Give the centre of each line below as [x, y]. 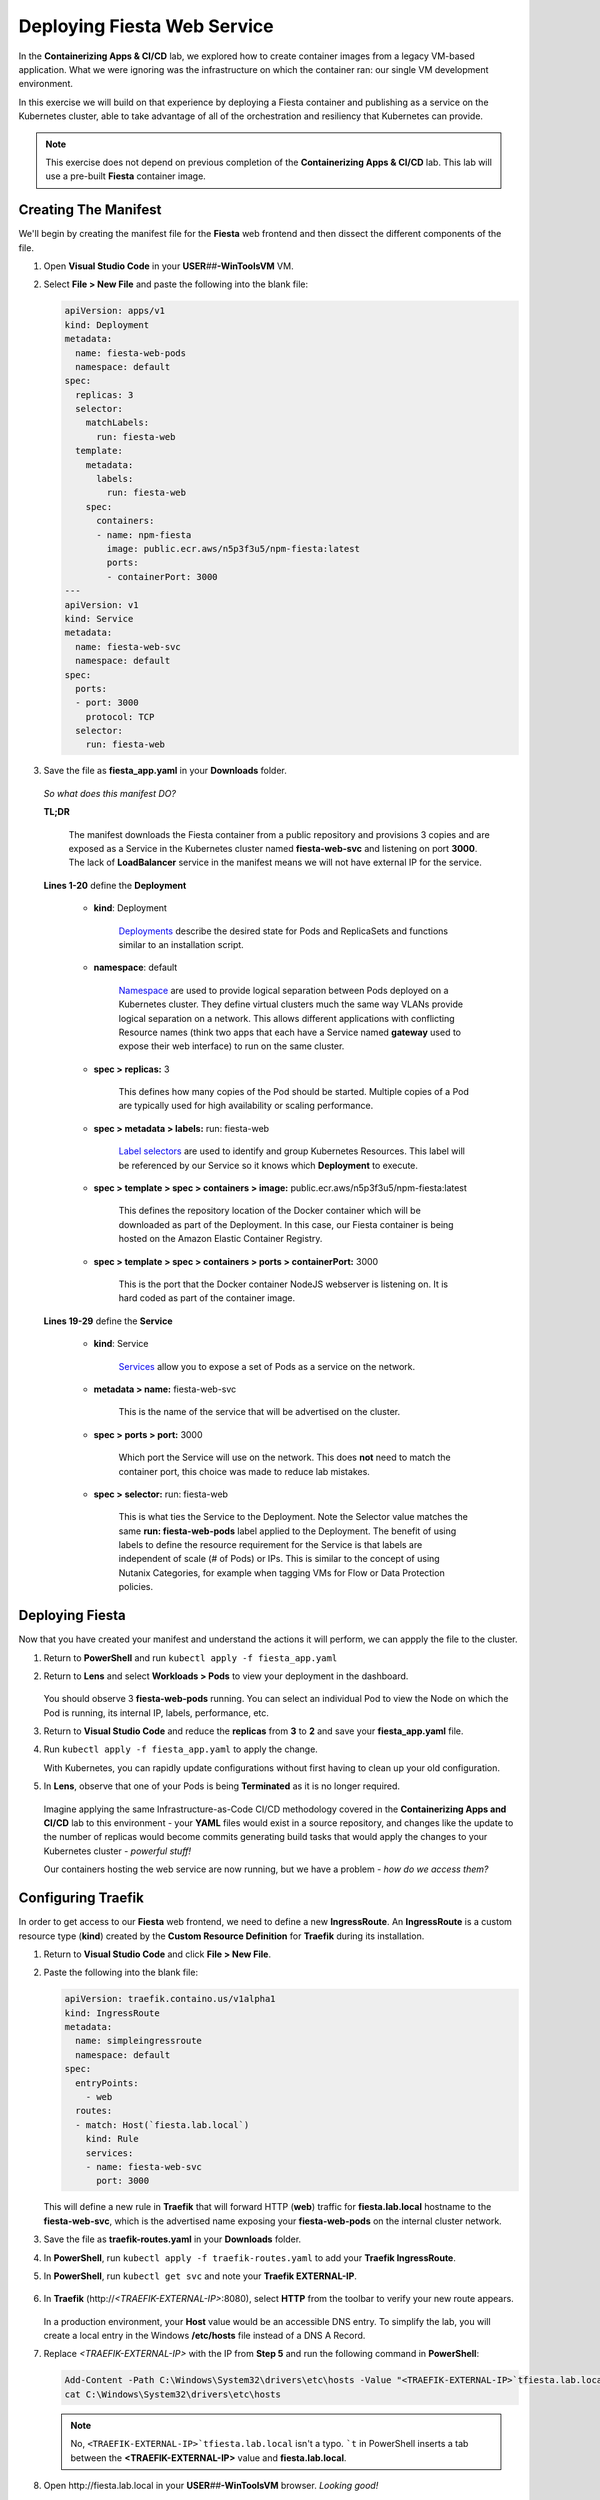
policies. [136, 1587]
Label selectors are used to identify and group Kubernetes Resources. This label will [291, 1151]
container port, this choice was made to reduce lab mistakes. [244, 1471]
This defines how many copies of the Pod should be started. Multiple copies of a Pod [293, 1092]
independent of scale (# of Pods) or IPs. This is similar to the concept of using [279, 1559]
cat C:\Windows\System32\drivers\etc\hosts [173, 2394]
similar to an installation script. [181, 944]
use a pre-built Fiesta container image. [126, 176]
